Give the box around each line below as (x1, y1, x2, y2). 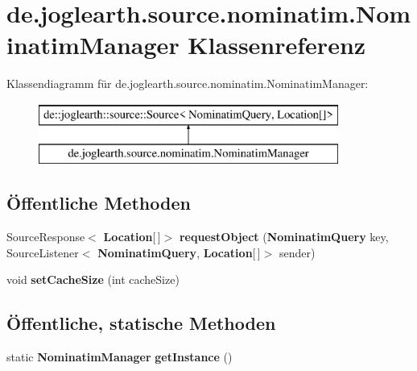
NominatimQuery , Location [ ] (97, 244, 261, 261)
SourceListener (6, 244, 79, 261)
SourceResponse (6, 228, 85, 245)
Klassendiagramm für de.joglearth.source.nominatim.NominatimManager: (6, 75, 369, 92)
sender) (279, 244, 316, 261)
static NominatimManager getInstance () (6, 348, 233, 365)
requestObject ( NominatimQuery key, (179, 228, 389, 245)
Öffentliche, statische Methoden (6, 311, 276, 336)
